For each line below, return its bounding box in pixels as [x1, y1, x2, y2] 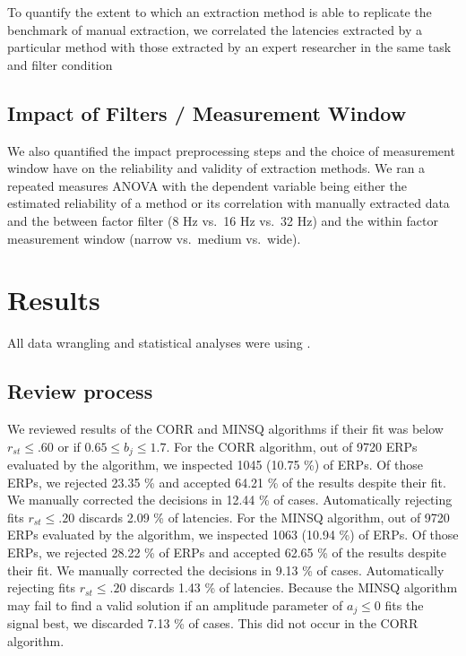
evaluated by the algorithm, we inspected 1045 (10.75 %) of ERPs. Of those [7, 455, 424, 474]
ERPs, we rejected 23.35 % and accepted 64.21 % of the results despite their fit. [7, 472, 446, 491]
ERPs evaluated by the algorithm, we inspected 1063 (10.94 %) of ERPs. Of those [7, 525, 459, 544]
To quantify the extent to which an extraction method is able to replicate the [7, 3, 432, 21]
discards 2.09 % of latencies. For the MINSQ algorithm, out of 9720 [78, 507, 450, 526]
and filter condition [7, 55, 113, 73]
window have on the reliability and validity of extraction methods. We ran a [7, 159, 426, 177]
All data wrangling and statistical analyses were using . [7, 333, 311, 352]
